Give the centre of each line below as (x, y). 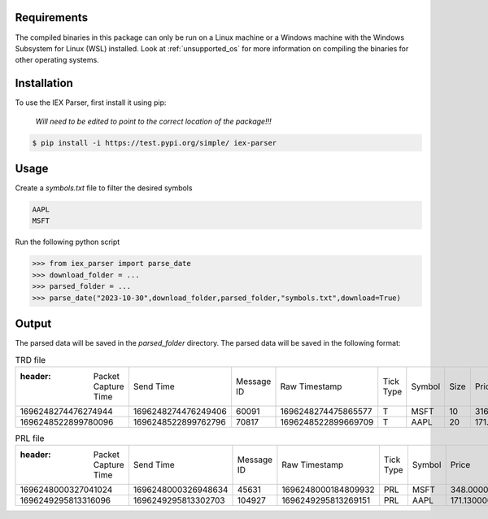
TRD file (30, 360)
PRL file (30, 438)
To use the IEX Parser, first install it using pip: (91, 102)
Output (33, 324)
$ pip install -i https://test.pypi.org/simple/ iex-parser (155, 143)
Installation (44, 83)
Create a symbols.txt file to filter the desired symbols (104, 188)
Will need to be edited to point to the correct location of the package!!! (153, 121)
